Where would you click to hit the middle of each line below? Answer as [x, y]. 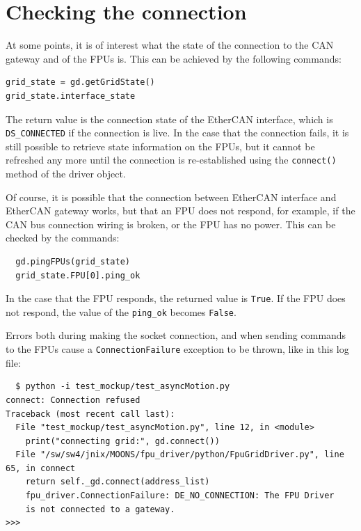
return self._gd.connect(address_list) [118, 482]
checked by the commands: [63, 238]
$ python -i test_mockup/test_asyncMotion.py [123, 387]
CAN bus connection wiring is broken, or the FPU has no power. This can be [171, 224]
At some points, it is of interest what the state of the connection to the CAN [170, 45]
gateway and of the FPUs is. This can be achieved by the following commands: [174, 58]
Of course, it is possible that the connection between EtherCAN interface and [171, 197]
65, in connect [41, 468]
